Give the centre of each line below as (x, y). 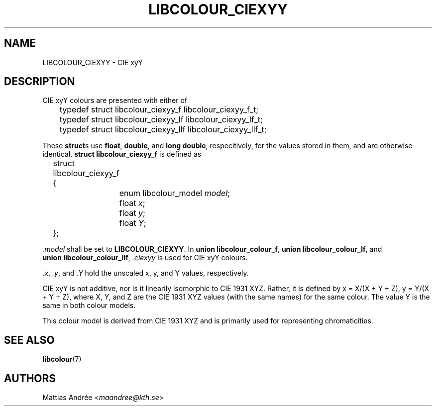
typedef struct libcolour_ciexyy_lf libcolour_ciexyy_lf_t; (161, 120)
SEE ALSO (29, 340)
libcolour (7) (62, 359)
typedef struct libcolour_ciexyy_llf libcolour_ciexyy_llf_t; (163, 130)
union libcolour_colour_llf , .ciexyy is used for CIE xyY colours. (145, 258)
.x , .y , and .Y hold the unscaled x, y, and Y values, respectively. (146, 273)
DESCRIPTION (40, 82)
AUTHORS (30, 378)
